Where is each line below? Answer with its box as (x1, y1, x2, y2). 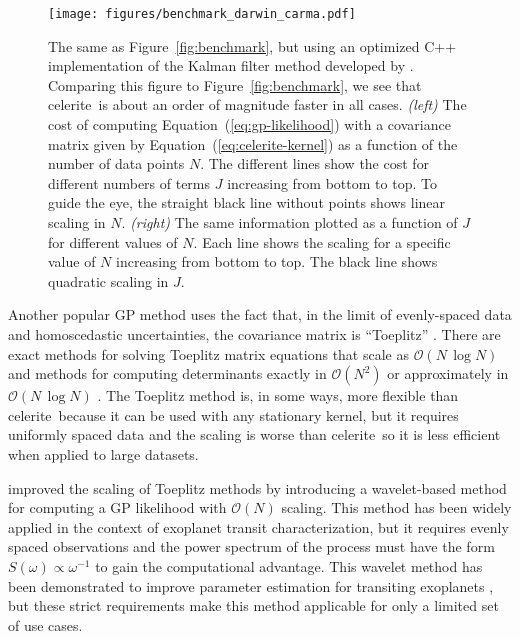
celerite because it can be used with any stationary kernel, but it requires (8, 404, 459, 425)
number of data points (48, 153, 185, 174)
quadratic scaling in (48, 270, 169, 291)
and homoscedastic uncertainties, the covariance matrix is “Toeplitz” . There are (8, 323, 501, 344)
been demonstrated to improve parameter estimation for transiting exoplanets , (8, 575, 494, 596)
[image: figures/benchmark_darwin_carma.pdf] (48, 7, 356, 21)
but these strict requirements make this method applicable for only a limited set (8, 595, 499, 616)
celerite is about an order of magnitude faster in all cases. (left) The (48, 94, 467, 115)
